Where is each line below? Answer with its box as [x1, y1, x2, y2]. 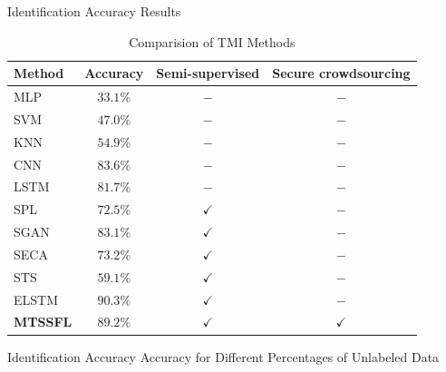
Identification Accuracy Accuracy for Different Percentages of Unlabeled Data [7, 347, 440, 366]
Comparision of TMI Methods [129, 32, 296, 51]
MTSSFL [14, 312, 73, 331]
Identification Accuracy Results [7, 2, 181, 20]
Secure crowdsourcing [272, 64, 411, 83]
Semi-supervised [156, 64, 260, 83]
